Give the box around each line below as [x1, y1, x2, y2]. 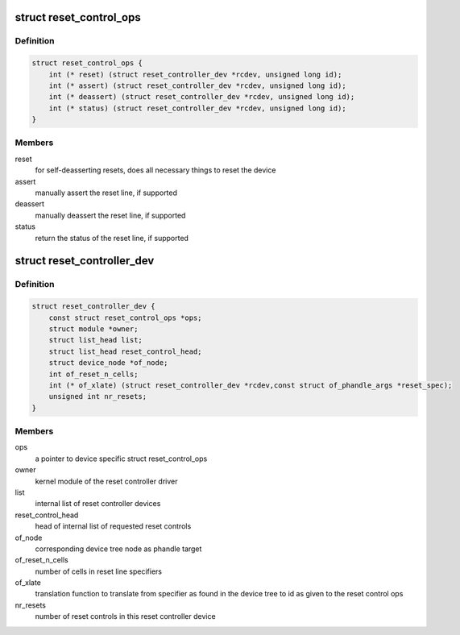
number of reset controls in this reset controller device [35, 612, 217, 621]
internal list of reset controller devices [35, 499, 161, 508]
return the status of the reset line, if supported [35, 233, 189, 243]
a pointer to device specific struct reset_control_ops [35, 454, 208, 463]
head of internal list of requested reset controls [35, 521, 192, 531]
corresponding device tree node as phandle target [35, 544, 202, 554]
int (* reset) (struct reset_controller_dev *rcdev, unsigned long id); [48, 69, 342, 79]
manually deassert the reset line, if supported [35, 210, 186, 220]
